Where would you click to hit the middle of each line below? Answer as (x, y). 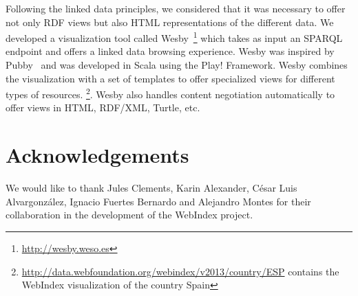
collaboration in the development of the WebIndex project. (129, 215)
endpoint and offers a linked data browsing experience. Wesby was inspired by (170, 51)
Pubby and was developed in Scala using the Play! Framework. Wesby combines (177, 65)
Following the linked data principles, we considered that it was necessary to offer (176, 8)
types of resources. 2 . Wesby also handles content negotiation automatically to (170, 93)
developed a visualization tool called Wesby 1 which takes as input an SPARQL (174, 37)
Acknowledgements (97, 155)
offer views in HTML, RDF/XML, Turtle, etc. (103, 107)
